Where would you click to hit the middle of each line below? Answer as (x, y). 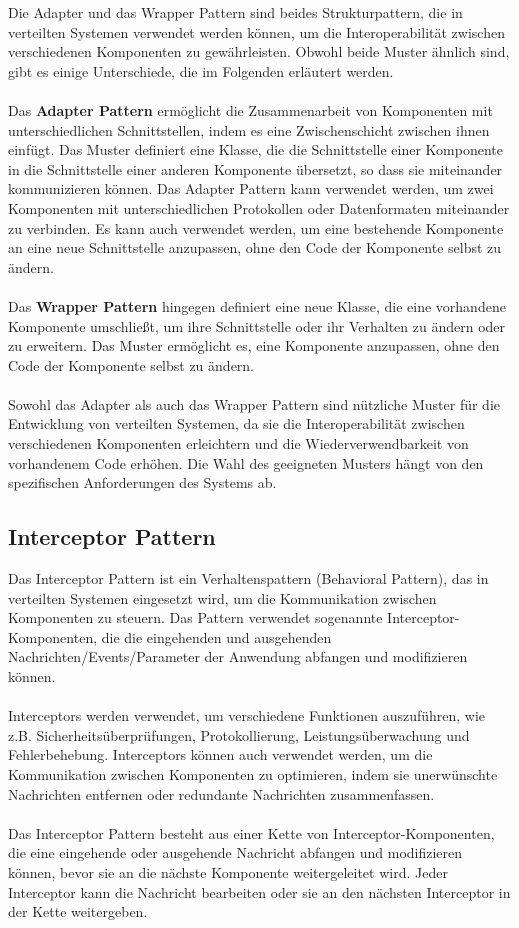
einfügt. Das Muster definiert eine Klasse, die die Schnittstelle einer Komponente (255, 149)
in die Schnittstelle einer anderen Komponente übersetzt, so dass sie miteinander (255, 168)
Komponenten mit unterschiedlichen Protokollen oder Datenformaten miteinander (259, 207)
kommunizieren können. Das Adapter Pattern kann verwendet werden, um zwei (251, 188)
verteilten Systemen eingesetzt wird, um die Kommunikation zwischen (222, 597)
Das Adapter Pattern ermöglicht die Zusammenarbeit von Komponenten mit (250, 109)
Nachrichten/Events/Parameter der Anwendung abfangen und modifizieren (238, 656)
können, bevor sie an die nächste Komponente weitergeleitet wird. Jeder (228, 871)
